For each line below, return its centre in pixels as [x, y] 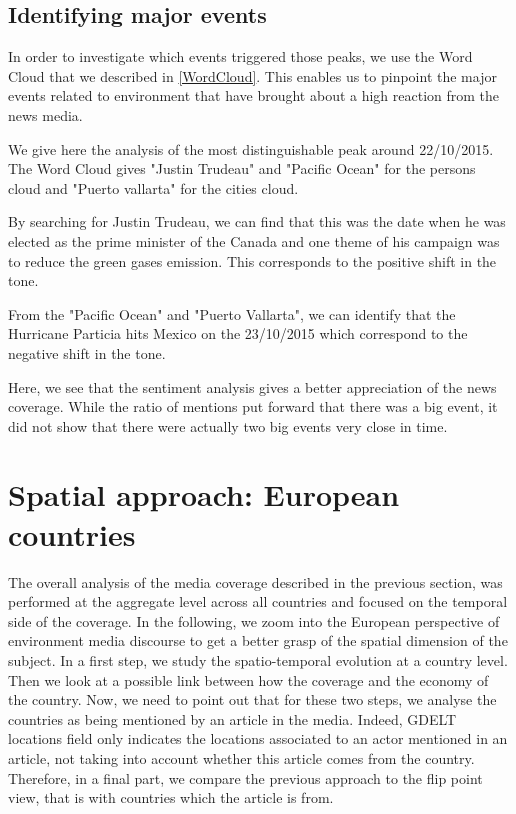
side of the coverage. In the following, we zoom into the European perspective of [254, 620]
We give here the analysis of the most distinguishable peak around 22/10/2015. [251, 148]
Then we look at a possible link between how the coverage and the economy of [248, 679]
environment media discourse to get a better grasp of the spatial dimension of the [258, 640]
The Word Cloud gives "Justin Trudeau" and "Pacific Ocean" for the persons [242, 168]
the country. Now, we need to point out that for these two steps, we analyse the [252, 699]
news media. [45, 114]
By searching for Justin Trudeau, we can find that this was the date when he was [257, 221]
